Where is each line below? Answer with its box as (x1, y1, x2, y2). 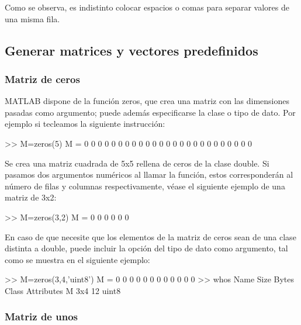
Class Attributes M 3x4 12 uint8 (5, 284, 121, 296)
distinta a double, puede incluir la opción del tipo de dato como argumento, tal (5, 242, 288, 254)
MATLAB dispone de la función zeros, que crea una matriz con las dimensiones (5, 95, 289, 107)
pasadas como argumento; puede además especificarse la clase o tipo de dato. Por (5, 106, 296, 118)
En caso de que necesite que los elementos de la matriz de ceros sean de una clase (5, 230, 296, 243)
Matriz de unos (5, 309, 78, 324)
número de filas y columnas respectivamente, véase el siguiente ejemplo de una (5, 179, 285, 192)
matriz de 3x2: (5, 191, 57, 203)
